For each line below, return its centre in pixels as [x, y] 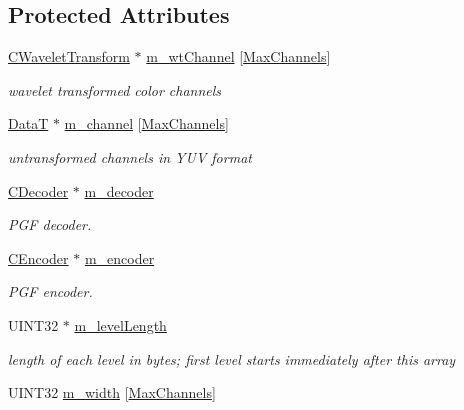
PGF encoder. [50, 291]
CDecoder [38, 190]
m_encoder [119, 257]
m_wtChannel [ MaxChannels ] [238, 56]
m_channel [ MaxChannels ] [146, 123]
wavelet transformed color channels [115, 89]
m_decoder [119, 190]
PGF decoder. [50, 224]
